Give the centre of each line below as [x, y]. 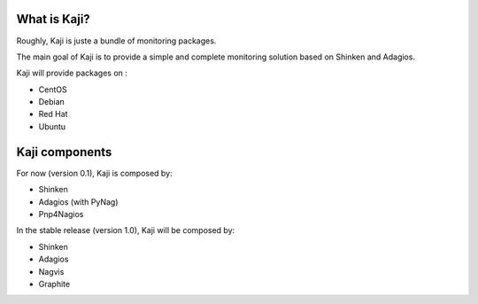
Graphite [54, 284]
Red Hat [53, 114]
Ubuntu [52, 126]
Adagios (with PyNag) [78, 202]
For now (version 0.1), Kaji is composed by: [94, 173]
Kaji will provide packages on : [72, 73]
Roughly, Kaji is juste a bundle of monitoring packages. [116, 41]
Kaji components [64, 152]
